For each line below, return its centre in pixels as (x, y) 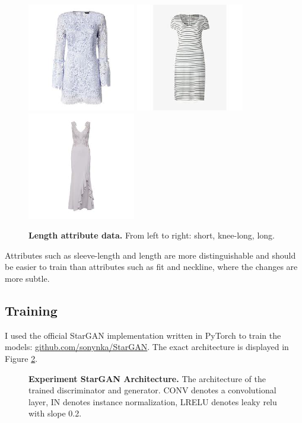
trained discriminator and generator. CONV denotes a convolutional (152, 390)
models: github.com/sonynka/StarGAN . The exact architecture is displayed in (147, 347)
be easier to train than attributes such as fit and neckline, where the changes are (151, 267)
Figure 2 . (21, 358)
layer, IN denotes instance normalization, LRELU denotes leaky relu (153, 401)
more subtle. (27, 278)
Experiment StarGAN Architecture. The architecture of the (147, 378)
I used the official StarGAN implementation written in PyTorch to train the (143, 335)
